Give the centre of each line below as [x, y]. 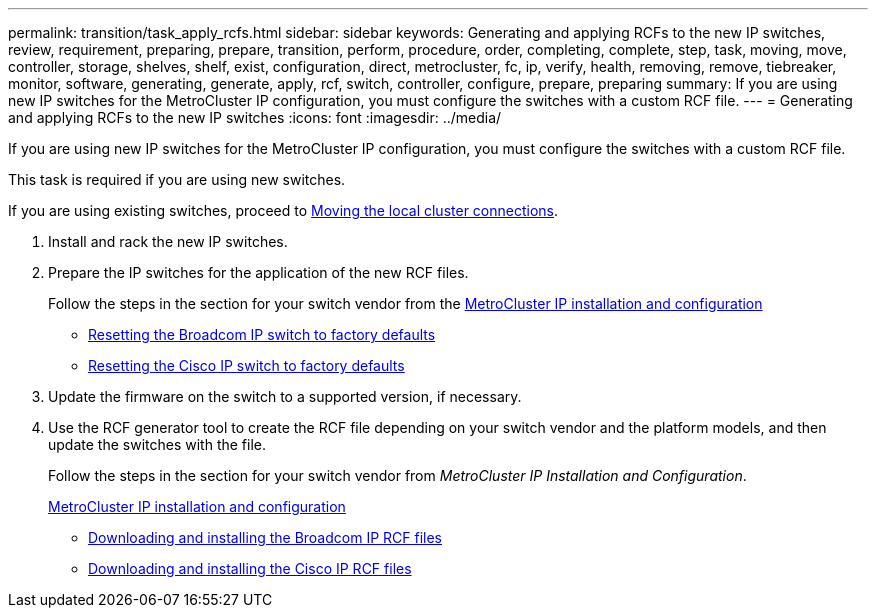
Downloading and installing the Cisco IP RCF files [250, 568]
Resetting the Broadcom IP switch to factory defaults [262, 334]
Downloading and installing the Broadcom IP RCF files [265, 537]
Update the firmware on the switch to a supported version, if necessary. [285, 396]
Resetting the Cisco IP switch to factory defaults [246, 365]
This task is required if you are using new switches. [177, 179]
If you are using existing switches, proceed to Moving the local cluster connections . [283, 210]
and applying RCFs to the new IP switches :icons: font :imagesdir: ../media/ [255, 117]
